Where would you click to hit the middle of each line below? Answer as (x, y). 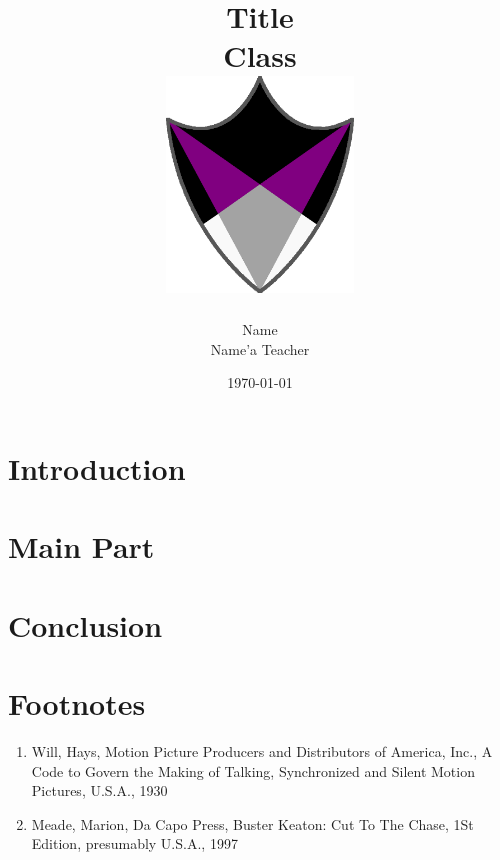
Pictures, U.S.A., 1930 (99, 790)
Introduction (97, 467)
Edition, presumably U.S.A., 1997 (134, 843)
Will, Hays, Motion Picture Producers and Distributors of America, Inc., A (262, 751)
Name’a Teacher (260, 348)
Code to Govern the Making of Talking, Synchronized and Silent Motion (253, 770)
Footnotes (77, 703)
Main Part (81, 546)
